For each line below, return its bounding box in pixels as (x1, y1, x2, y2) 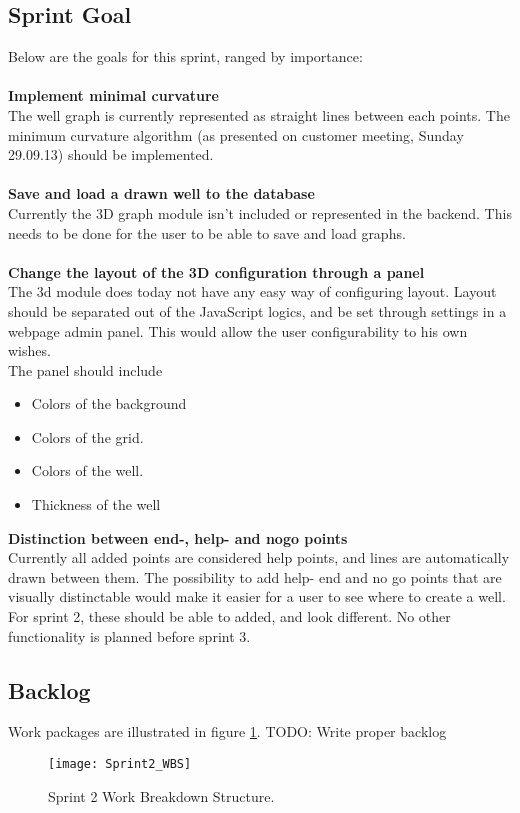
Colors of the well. (31, 460, 144, 481)
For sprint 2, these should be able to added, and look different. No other (8, 606, 451, 627)
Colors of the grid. (31, 426, 144, 447)
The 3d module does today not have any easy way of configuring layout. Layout (8, 281, 497, 302)
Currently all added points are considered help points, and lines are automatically (8, 547, 510, 568)
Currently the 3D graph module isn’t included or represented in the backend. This (8, 202, 512, 223)
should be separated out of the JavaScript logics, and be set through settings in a (8, 300, 507, 321)
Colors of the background (31, 393, 187, 414)
